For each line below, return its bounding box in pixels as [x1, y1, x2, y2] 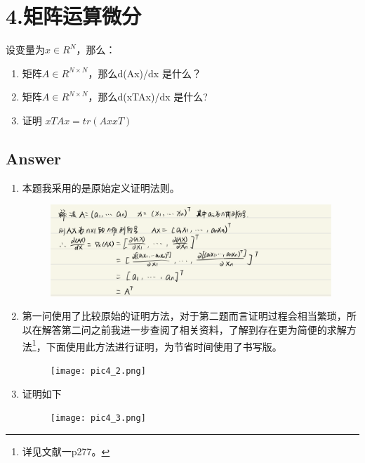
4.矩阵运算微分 [6, 1, 142, 30]
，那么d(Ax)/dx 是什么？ [88, 65, 201, 80]
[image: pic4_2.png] [50, 365, 146, 376]
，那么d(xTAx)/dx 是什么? [88, 89, 208, 104]
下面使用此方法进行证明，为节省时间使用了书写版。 [46, 339, 282, 353]
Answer [6, 147, 62, 169]
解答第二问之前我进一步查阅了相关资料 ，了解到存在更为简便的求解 [41, 322, 347, 337]
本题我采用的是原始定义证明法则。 [22, 180, 180, 195]
